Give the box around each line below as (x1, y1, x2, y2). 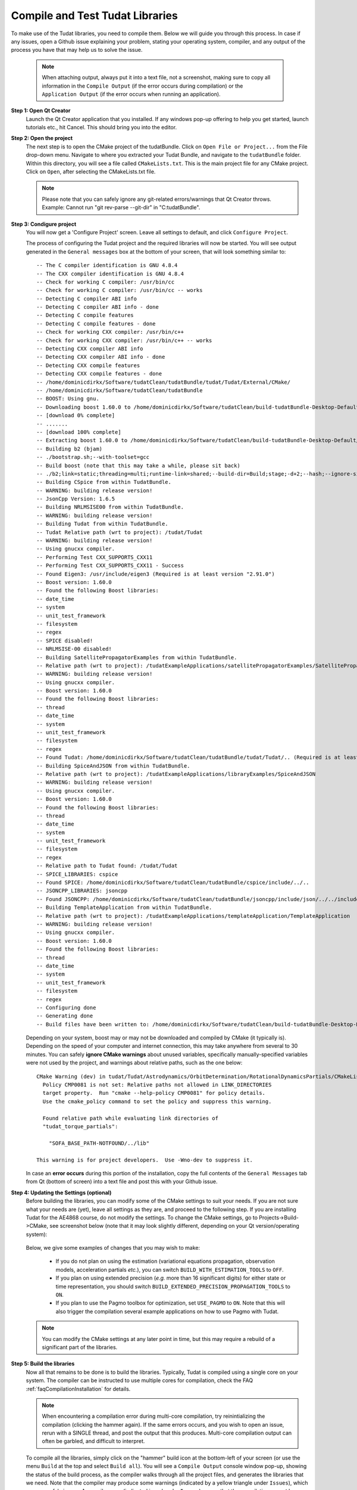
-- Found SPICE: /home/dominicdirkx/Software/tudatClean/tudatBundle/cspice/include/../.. (36, 879, 309, 886)
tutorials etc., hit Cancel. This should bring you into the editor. (26, 124, 177, 131)
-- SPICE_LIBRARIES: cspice (36, 871, 118, 877)
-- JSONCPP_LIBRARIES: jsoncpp (36, 887, 128, 894)
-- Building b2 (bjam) (36, 445, 103, 452)
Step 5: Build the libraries (11, 1360, 75, 1367)
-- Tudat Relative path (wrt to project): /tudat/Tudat (36, 529, 203, 536)
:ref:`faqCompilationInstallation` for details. (26, 1385, 131, 1392)
